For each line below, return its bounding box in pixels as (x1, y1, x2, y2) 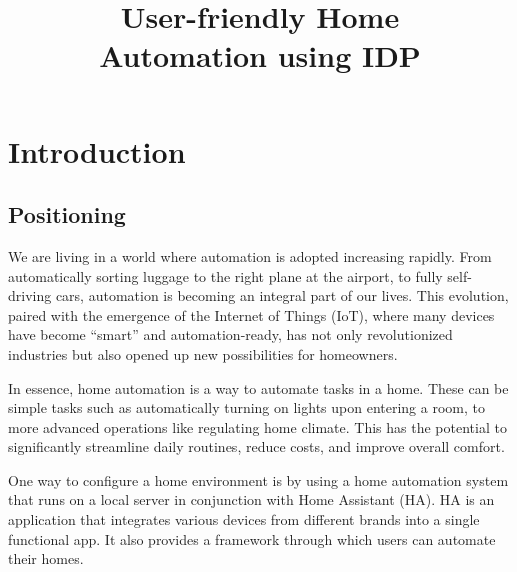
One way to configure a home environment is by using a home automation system (8, 469, 509, 490)
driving (8, 285, 52, 306)
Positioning (8, 199, 126, 230)
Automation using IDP (99, 35, 421, 76)
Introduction (8, 130, 186, 171)
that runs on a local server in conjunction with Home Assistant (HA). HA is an (8, 489, 495, 510)
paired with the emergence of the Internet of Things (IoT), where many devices (8, 304, 495, 325)
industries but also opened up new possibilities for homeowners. (8, 343, 398, 364)
